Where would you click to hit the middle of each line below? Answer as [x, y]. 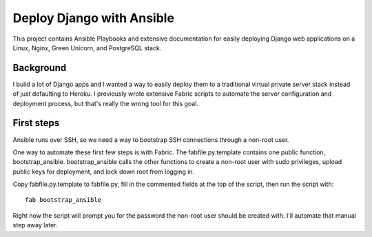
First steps [36, 123]
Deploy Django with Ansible [94, 18]
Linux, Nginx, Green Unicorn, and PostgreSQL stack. [87, 48]
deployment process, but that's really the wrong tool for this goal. [106, 103]
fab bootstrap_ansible [63, 200]
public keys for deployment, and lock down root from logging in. [104, 172]
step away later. [35, 225]
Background [40, 68]
